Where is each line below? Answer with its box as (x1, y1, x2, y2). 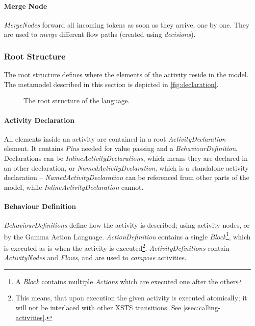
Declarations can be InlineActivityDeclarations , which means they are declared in (4, 152, 248, 163)
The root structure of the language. (24, 95, 130, 106)
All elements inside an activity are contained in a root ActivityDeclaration (4, 133, 226, 144)
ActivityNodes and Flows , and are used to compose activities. (4, 252, 187, 263)
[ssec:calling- (183, 302, 221, 313)
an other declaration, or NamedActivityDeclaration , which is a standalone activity (4, 162, 249, 173)
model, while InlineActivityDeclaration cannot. (4, 181, 144, 192)
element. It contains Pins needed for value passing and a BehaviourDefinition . (4, 143, 238, 153)
